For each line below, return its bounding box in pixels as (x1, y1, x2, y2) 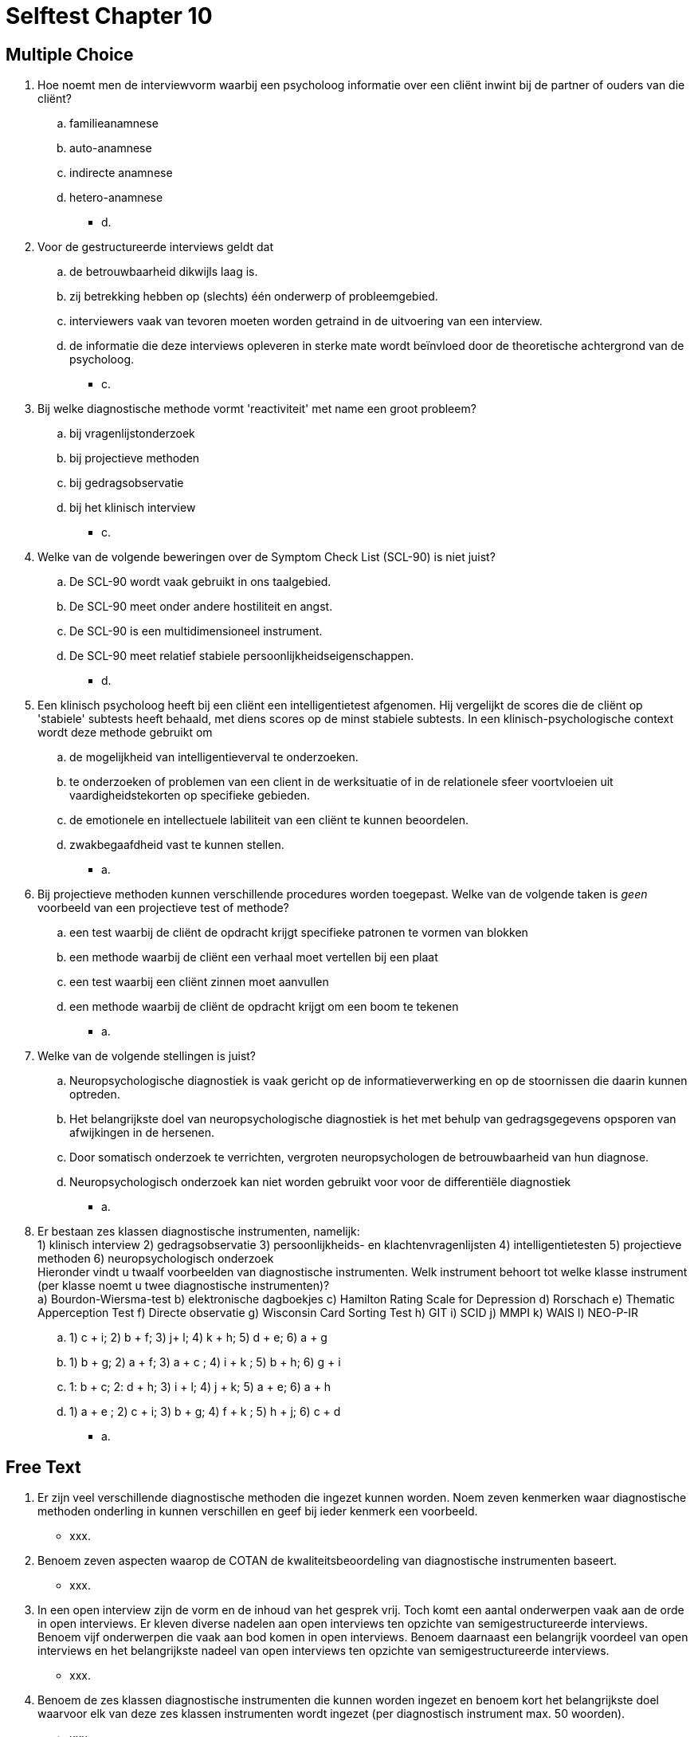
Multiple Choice (6, 44, 134, 65)
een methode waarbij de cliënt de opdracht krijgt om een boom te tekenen (69, 1000, 459, 1014)
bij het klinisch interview (69, 501, 196, 515)
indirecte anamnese (69, 166, 173, 180)
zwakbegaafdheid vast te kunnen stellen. (69, 838, 284, 852)
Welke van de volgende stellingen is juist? (37, 1049, 257, 1063)
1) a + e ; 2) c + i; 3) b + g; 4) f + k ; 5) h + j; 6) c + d (69, 1405, 341, 1419)
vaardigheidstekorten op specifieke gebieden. (69, 788, 311, 803)
